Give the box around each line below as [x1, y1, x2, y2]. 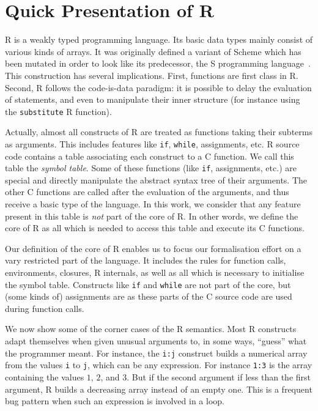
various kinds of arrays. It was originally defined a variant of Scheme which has [5, 45, 301, 57]
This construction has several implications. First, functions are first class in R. [5, 68, 298, 81]
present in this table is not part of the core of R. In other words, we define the [5, 209, 298, 222]
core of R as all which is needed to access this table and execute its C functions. [5, 221, 305, 234]
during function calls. [5, 302, 84, 314]
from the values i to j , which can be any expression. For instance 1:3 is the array [5, 358, 312, 371]
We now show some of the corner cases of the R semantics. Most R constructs [5, 322, 297, 335]
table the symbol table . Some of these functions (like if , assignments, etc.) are [5, 161, 297, 174]
